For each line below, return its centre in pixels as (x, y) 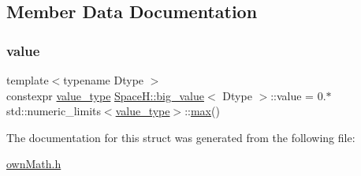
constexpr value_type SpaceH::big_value (105, 95)
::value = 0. (298, 95)
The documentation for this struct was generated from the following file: (181, 137)
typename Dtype (104, 80)
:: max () (202, 111)
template (28, 80)
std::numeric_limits (54, 111)
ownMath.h (34, 164)
